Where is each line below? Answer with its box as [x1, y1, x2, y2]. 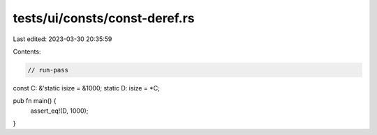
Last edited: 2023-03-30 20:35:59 [13, 35, 112, 43]
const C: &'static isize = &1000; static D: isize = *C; [13, 84, 161, 92]
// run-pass [27, 66, 69, 74]
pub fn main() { [13, 97, 57, 105]
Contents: [13, 47, 41, 56]
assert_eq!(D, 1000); [30, 106, 89, 115]
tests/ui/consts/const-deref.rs [13, 10, 195, 26]
